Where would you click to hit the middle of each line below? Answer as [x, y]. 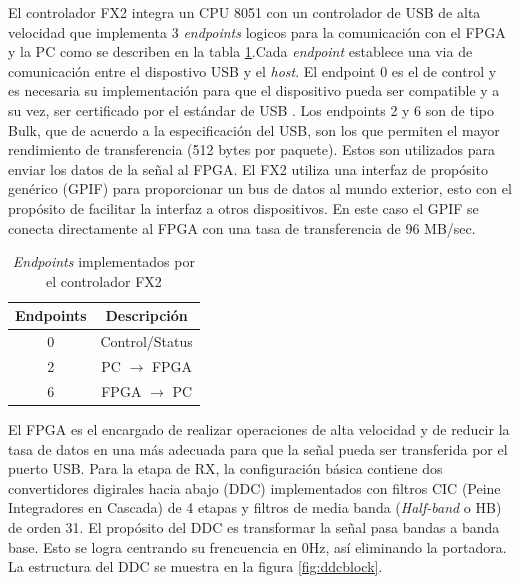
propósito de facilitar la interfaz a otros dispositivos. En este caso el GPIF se [243, 207]
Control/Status [146, 341]
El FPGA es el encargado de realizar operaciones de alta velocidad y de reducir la [259, 428]
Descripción [146, 315]
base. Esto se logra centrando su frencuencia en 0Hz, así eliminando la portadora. [257, 546]
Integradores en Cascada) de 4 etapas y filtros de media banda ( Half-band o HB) [255, 507]
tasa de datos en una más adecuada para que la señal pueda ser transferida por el [258, 448]
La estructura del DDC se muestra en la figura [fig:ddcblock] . [195, 566]
